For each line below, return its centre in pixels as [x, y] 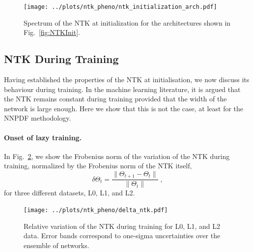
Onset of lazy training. [43, 137]
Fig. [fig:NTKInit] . [52, 32]
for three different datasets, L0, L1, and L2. [70, 193]
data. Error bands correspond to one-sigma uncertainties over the [122, 236]
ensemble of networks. [56, 245]
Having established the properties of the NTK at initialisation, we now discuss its [127, 79]
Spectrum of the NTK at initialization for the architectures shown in [127, 22]
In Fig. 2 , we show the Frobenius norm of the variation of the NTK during [117, 156]
